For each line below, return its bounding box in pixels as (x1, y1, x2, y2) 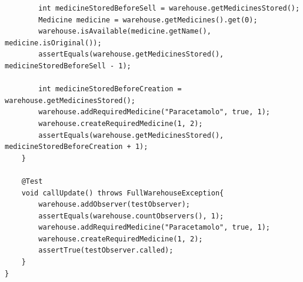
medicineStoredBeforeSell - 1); (5, 61, 131, 70)
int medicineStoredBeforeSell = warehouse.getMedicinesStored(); (38, 4, 300, 12)
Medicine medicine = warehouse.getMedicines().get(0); (38, 15, 258, 24)
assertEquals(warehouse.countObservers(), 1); (38, 211, 224, 220)
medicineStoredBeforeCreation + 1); (5, 142, 148, 151)
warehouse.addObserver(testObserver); (38, 200, 190, 209)
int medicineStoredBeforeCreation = (38, 85, 182, 94)
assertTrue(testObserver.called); (38, 246, 174, 255)
